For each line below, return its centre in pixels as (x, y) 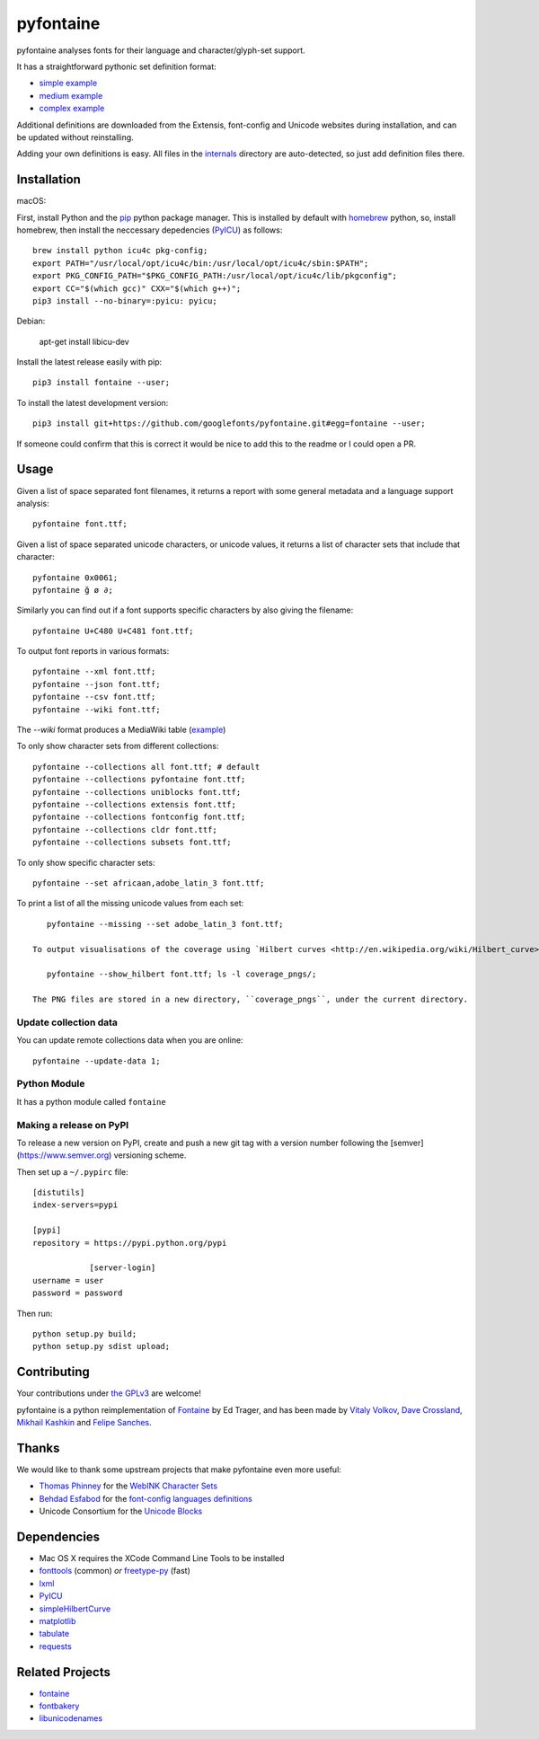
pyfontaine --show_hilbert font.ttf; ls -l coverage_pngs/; (181, 974)
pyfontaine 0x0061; (75, 578)
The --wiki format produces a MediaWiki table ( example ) (121, 730)
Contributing (53, 1372)
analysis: (33, 503)
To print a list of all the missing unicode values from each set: (130, 904)
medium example (71, 95)
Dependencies (58, 1536)
